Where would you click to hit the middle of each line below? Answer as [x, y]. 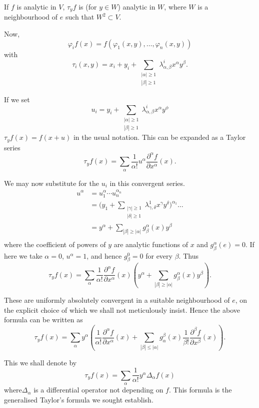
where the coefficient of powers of [55, 244]
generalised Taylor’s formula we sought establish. [79, 399]
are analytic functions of [151, 244]
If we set [17, 99]
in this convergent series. [147, 183]
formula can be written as [43, 320]
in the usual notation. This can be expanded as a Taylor [159, 137]
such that [80, 17]
